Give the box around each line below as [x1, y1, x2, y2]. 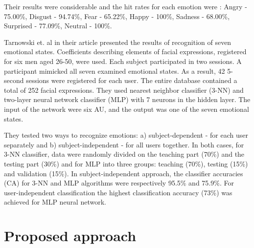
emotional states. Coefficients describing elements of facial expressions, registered [4, 46, 247, 57]
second [4, 75, 24, 85]
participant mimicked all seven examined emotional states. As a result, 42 [4, 65, 225, 76]
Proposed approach [4, 226, 137, 246]
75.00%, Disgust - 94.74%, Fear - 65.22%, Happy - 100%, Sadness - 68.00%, [4, 11, 230, 21]
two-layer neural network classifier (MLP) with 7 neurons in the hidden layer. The [4, 94, 251, 104]
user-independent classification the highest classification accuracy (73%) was [4, 187, 232, 197]
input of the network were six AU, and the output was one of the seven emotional [4, 103, 249, 114]
